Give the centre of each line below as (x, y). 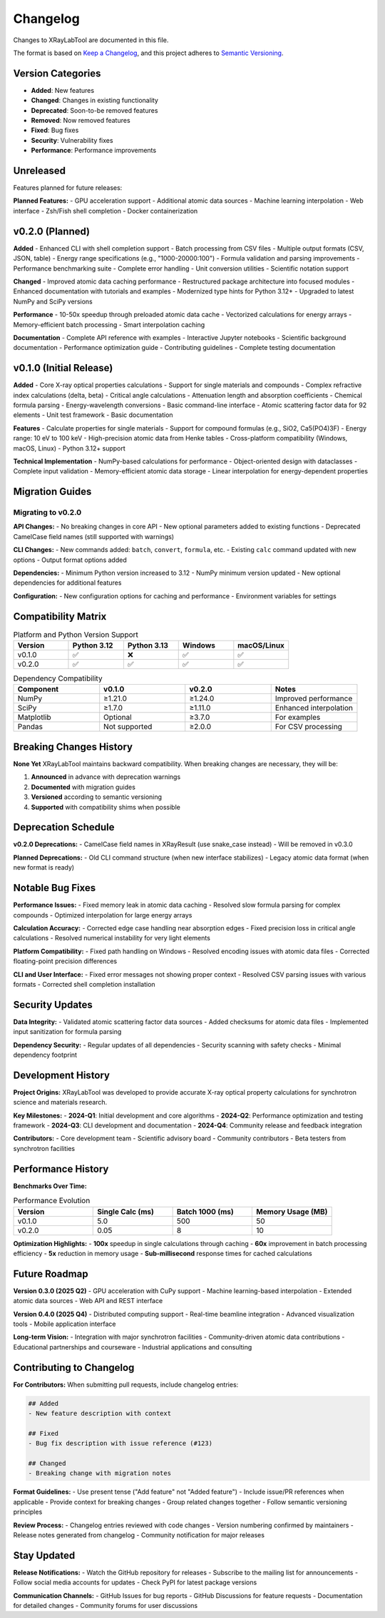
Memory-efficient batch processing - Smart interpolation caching (109, 324)
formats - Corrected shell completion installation (84, 984)
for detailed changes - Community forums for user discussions (106, 1606)
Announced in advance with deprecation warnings (106, 777)
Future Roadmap (51, 1273)
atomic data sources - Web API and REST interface (88, 1301)
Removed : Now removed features (81, 121)
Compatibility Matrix (60, 617)
